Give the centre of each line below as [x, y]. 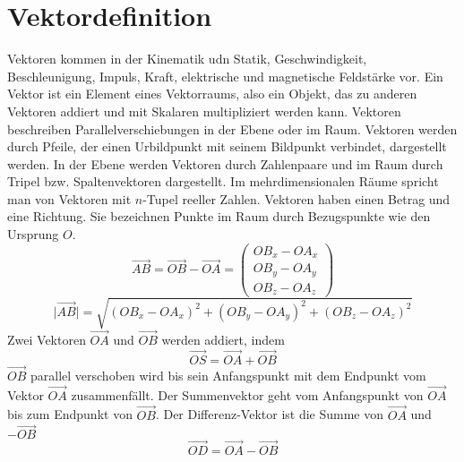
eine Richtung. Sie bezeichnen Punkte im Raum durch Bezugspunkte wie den [219, 216]
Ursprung [33, 234]
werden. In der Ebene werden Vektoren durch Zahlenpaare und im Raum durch [225, 163]
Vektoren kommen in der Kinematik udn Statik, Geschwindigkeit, [187, 59]
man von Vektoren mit [69, 198]
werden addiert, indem [223, 339]
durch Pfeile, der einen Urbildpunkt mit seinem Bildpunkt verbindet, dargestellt [227, 146]
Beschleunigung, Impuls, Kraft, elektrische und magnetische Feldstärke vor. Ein [225, 76]
